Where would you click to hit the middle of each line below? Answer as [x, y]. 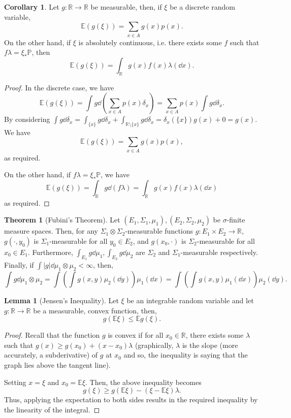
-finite [236, 220]
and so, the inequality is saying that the [186, 355]
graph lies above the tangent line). [57, 364]
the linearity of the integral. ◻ [52, 409]
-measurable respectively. [219, 252]
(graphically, [154, 345]
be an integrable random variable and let [190, 300]
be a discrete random [203, 7]
